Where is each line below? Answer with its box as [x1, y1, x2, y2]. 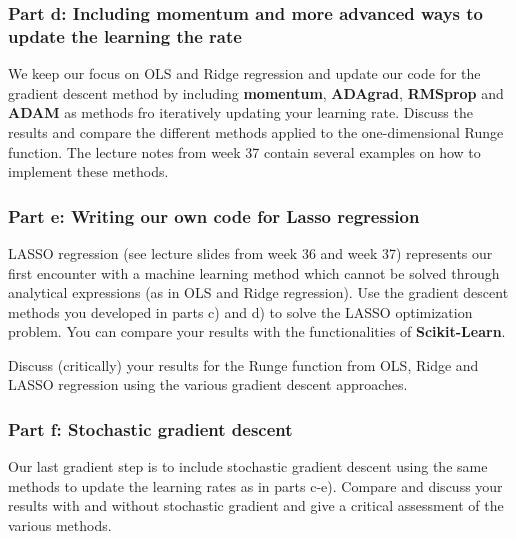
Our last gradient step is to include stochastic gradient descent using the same [8, 456, 488, 477]
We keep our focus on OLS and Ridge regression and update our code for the [8, 63, 481, 84]
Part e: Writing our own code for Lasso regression [8, 203, 420, 228]
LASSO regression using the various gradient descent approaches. [8, 374, 408, 395]
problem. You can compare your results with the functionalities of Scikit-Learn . [8, 321, 506, 342]
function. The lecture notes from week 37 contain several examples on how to [8, 141, 481, 162]
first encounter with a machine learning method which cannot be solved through [8, 262, 500, 283]
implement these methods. [8, 161, 169, 182]
